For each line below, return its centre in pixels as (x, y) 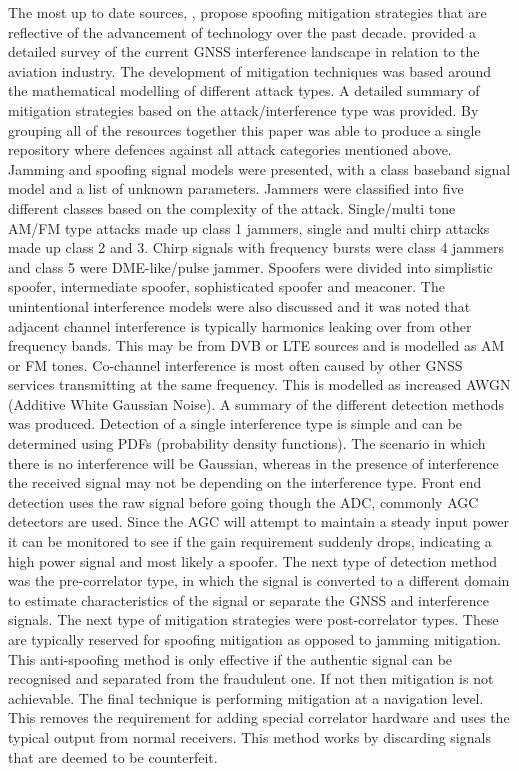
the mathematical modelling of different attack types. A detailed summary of (244, 90)
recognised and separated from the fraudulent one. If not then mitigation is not (251, 678)
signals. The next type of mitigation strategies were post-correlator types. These (253, 619)
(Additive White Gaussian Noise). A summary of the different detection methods (256, 403)
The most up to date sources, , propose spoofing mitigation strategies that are (247, 12)
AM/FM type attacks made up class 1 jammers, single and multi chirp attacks (249, 227)
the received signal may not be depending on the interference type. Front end (245, 482)
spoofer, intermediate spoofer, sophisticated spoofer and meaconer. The (226, 286)
